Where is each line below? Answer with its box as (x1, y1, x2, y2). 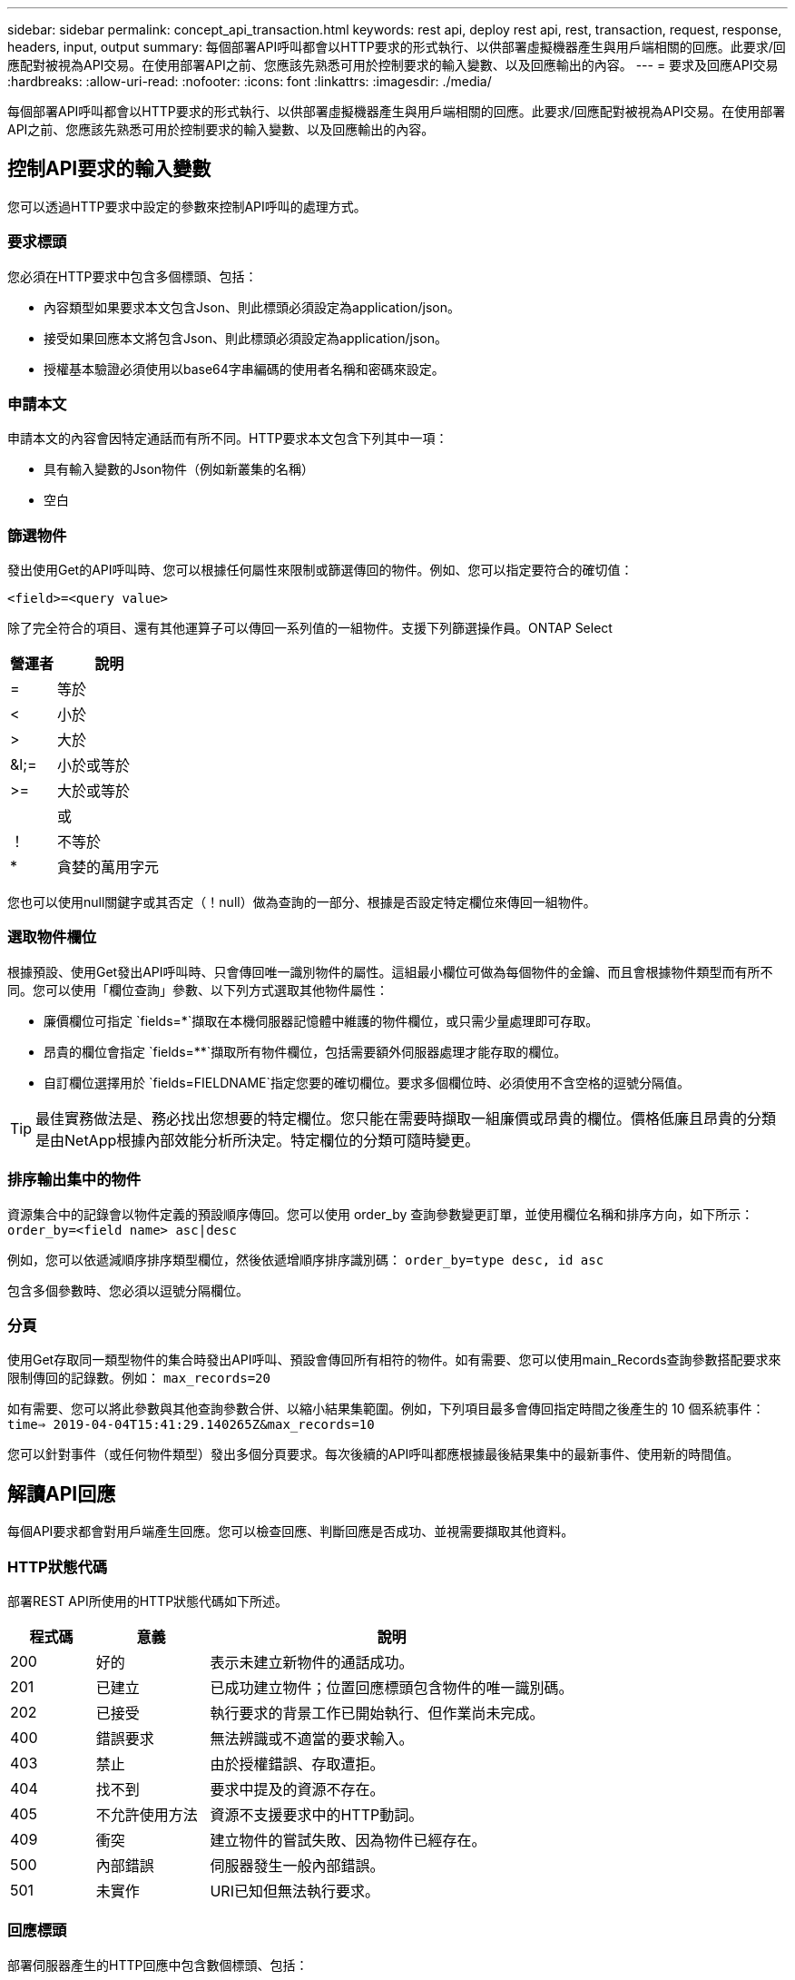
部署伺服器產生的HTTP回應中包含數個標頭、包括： (7, 1956, 309, 1973)
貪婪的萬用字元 (57, 858, 160, 877)
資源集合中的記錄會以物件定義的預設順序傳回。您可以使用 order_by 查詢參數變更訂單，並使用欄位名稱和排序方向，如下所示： (7, 1206, 754, 1222)
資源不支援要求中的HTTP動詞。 (210, 1805, 424, 1824)
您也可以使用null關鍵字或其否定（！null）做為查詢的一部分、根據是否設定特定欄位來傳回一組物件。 (7, 894, 596, 911)
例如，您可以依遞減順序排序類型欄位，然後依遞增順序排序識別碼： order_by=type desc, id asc (7, 1251, 604, 1267)
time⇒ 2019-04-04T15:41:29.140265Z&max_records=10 (7, 1417, 375, 1433)
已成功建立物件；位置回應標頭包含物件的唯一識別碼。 (210, 1678, 574, 1697)
